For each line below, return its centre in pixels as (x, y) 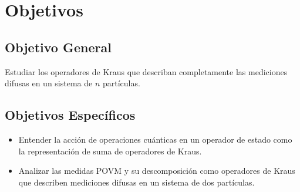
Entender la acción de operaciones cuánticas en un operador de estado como (155, 139)
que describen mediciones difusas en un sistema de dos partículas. (136, 182)
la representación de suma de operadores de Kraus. (110, 151)
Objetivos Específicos (70, 115)
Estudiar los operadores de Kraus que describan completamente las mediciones (146, 71)
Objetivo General (58, 47)
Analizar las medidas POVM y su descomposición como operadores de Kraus (157, 171)
